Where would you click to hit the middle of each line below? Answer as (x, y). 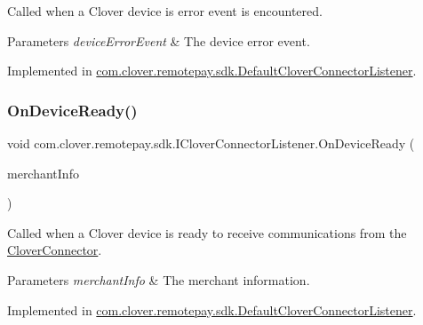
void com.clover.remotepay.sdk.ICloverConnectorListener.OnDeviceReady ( (211, 143)
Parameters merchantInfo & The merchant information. (159, 279)
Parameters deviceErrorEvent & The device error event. (159, 40)
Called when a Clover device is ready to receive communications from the (207, 232)
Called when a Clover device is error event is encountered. (165, 11)
